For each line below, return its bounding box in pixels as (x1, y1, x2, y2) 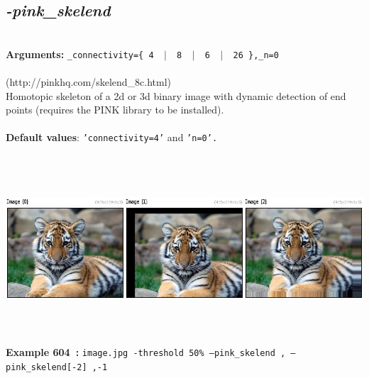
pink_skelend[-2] (6, 362, 87, 372)
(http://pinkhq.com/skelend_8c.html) (6, 74, 172, 89)
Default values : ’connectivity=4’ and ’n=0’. (6, 130, 218, 145)
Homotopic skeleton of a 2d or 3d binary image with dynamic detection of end (6, 88, 346, 103)
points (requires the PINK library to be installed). (6, 102, 224, 117)
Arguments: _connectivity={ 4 (6, 46, 154, 61)
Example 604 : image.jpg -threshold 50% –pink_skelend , (6, 345, 286, 360)
